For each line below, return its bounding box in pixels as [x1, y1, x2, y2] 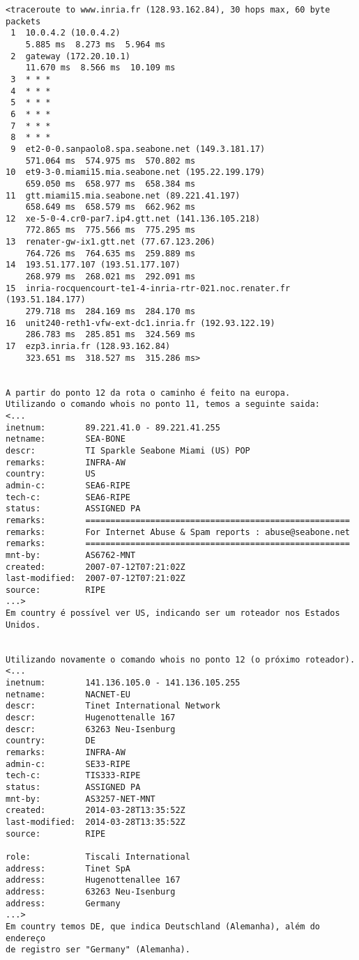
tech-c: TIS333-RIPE [6, 771, 141, 781]
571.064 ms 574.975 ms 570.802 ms [25, 155, 196, 166]
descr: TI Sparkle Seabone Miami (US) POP [6, 445, 250, 456]
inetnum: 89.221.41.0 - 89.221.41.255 [6, 422, 220, 433]
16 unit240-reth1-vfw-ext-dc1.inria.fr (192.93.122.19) [6, 318, 275, 328]
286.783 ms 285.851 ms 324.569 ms [25, 330, 196, 340]
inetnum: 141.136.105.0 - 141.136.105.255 [6, 678, 240, 688]
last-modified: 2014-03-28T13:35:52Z [6, 816, 185, 827]
